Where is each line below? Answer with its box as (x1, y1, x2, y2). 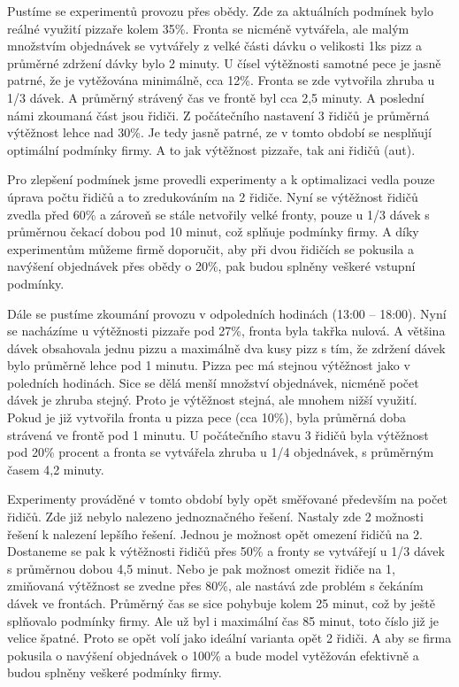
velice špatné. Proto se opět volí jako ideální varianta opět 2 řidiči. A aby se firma (7, 629, 452, 647)
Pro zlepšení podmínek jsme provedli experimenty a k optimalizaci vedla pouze (7, 170, 435, 189)
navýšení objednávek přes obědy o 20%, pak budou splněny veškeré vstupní (7, 257, 416, 275)
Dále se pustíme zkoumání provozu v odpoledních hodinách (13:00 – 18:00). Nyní (7, 304, 447, 322)
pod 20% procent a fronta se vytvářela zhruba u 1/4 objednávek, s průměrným (7, 443, 434, 461)
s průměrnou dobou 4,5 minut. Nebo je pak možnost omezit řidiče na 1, (7, 559, 395, 577)
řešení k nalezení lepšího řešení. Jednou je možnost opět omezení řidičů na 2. (7, 524, 423, 543)
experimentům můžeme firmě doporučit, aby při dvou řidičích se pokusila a (7, 239, 415, 258)
